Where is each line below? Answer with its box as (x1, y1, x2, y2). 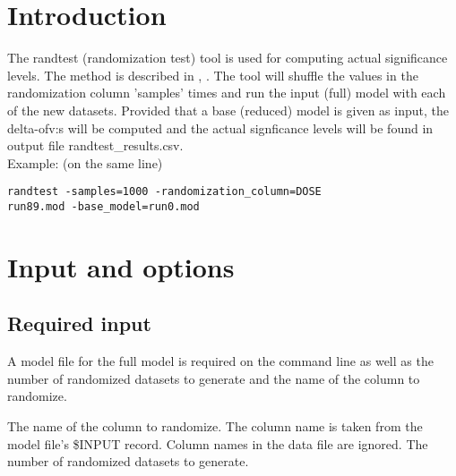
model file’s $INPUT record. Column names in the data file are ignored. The (7, 434, 428, 453)
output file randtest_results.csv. (7, 136, 184, 155)
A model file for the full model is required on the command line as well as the (7, 352, 434, 370)
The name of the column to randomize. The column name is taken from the (7, 416, 423, 435)
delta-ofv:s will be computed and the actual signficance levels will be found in (7, 118, 434, 137)
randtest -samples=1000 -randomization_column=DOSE (7, 185, 322, 199)
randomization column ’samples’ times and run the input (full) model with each (7, 83, 446, 102)
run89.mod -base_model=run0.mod (7, 200, 200, 213)
